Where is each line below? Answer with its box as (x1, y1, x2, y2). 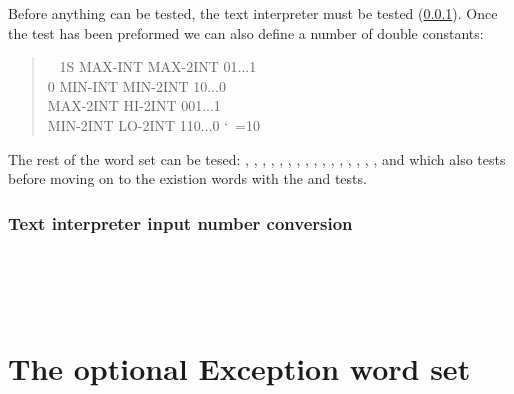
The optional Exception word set (8, 347, 471, 388)
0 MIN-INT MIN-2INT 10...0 (47, 75, 226, 96)
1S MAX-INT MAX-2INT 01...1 (59, 56, 257, 77)
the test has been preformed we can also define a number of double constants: (8, 22, 484, 43)
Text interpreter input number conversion (8, 210, 353, 235)
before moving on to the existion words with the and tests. (8, 168, 367, 189)
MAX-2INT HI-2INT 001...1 (47, 95, 221, 116)
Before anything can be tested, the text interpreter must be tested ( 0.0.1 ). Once (8, 3, 498, 23)
